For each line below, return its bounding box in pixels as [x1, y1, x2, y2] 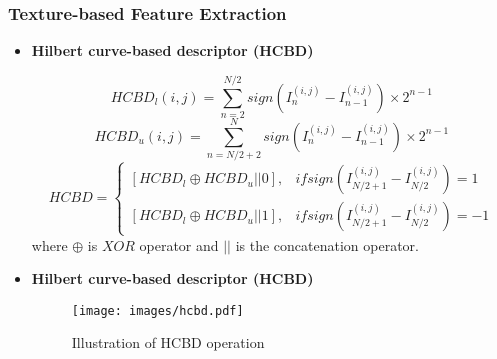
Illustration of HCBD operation [71, 332, 265, 353]
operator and [139, 234, 219, 255]
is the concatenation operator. [235, 234, 419, 255]
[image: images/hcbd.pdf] [71, 303, 244, 318]
